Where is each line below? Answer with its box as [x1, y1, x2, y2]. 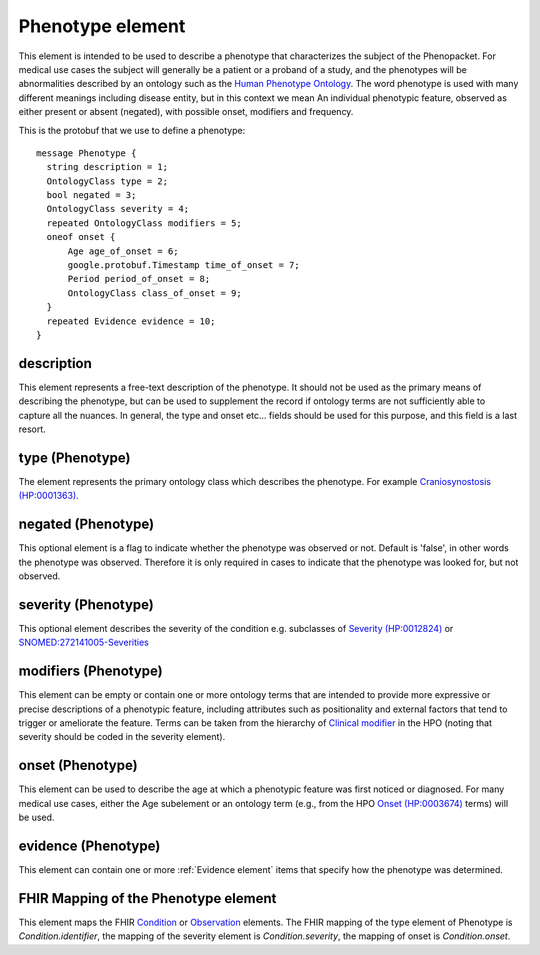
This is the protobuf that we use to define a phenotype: [18, 124, 246, 136]
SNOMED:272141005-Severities [18, 636, 149, 649]
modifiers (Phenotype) [18, 663, 164, 680]
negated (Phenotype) [18, 516, 155, 533]
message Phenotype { [36, 147, 137, 159]
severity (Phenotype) [18, 596, 154, 613]
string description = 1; [46, 161, 169, 173]
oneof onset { [46, 231, 116, 243]
